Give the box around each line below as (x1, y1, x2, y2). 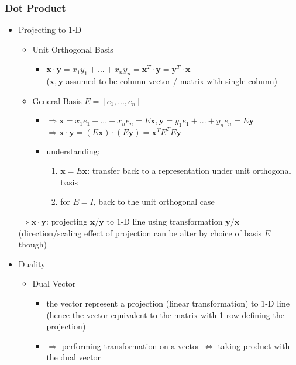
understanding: (46, 144, 100, 157)
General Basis (32, 94, 82, 106)
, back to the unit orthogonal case (93, 195, 215, 208)
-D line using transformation (121, 215, 223, 228)
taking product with (218, 339, 290, 352)
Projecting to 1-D (18, 23, 82, 36)
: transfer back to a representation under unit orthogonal (87, 164, 291, 177)
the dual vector (46, 351, 101, 363)
